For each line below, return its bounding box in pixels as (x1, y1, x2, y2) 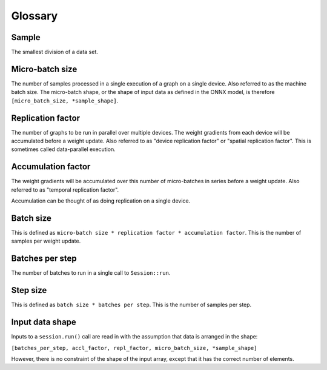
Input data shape (11, 317, 77, 328)
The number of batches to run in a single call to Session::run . (11, 269, 171, 277)
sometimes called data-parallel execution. (11, 146, 116, 153)
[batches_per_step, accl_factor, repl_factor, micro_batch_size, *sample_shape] (11, 345, 257, 351)
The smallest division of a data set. (11, 49, 98, 56)
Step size (11, 285, 47, 295)
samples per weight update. (11, 237, 81, 245)
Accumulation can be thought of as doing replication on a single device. (11, 197, 191, 204)
